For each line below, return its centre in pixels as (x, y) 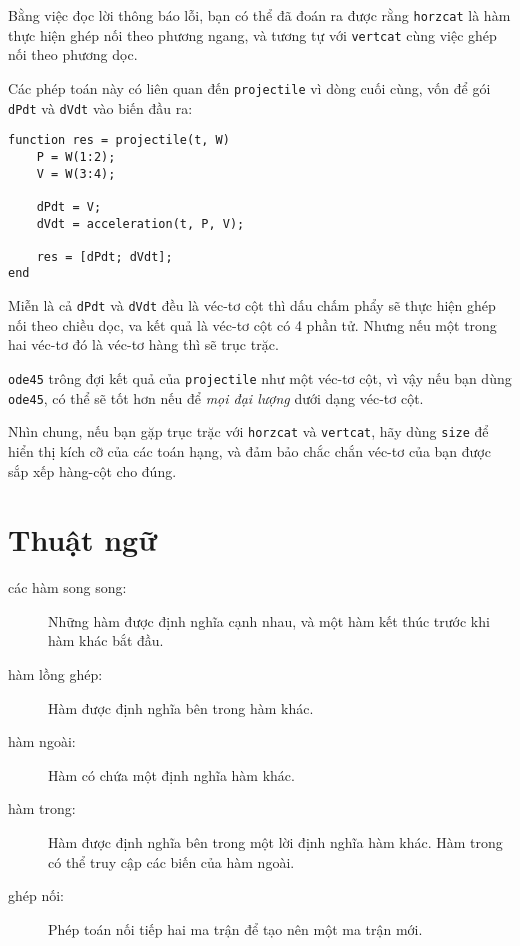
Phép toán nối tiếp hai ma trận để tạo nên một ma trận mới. (235, 928)
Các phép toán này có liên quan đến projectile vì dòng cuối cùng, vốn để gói (249, 87)
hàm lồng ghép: (55, 674)
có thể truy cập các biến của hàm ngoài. (171, 861)
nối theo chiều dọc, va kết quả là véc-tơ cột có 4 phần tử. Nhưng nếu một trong (252, 324)
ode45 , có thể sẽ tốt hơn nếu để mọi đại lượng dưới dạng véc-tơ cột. (216, 397)
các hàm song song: (67, 587)
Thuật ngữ (82, 539)
